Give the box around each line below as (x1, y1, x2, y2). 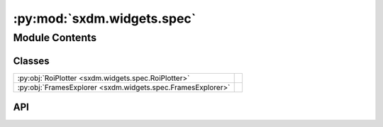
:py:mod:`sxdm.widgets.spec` (13, 11, 196, 26)
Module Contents (13, 31, 97, 44)
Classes (13, 55, 50, 67)
